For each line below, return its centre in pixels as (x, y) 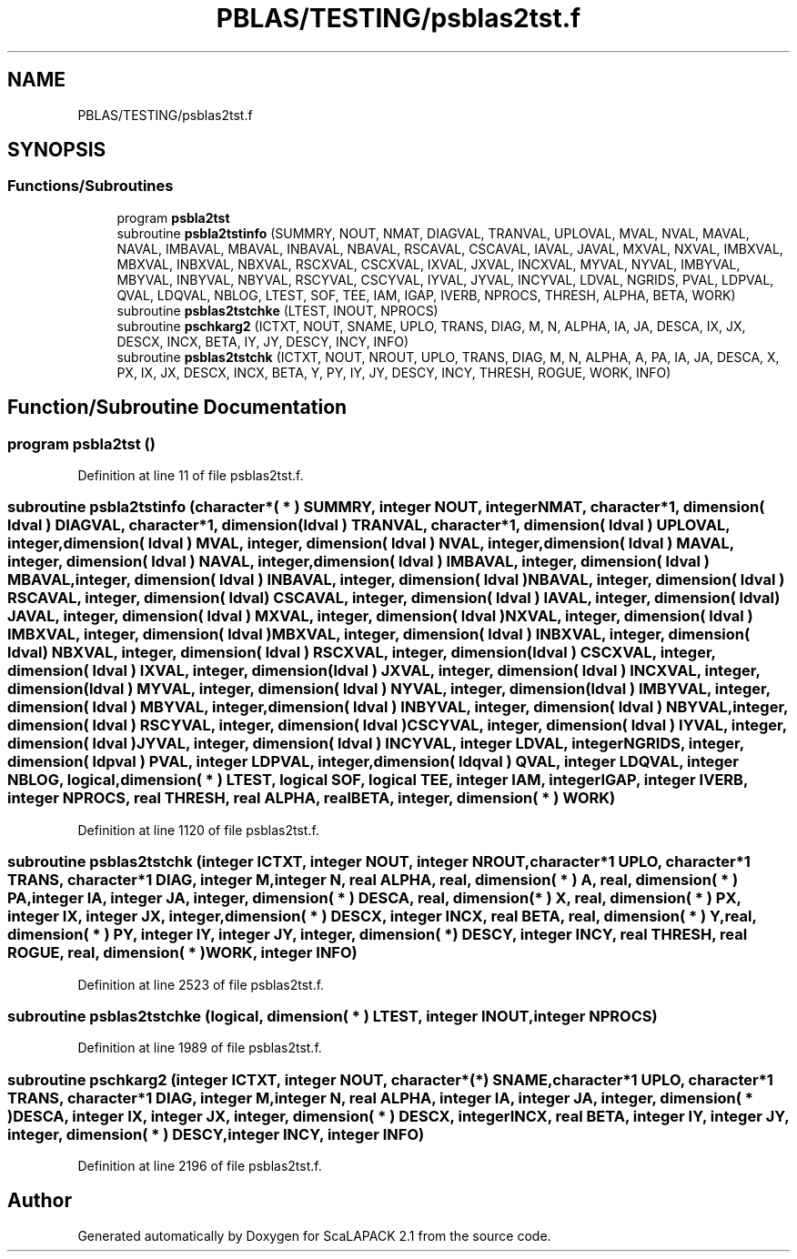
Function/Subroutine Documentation (177, 408)
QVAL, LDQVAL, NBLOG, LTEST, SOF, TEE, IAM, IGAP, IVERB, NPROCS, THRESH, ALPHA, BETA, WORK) (426, 295)
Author (40, 1201)
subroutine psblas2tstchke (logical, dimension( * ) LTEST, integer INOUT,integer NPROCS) (333, 1016)
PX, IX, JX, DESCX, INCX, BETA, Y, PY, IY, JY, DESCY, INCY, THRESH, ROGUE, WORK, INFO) (394, 372)
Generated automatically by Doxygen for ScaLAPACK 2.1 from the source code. (314, 1235)
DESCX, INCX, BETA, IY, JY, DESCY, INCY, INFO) (262, 341)
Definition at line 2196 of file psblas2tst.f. (200, 1166)
